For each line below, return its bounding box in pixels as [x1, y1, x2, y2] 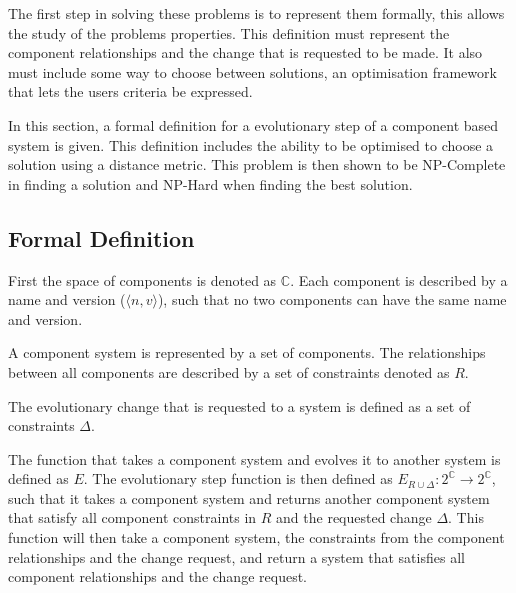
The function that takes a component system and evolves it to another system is [8, 448, 501, 469]
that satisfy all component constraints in [8, 507, 257, 528]
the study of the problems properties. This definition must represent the [8, 22, 450, 43]
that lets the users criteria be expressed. [8, 81, 253, 102]
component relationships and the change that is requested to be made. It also [8, 42, 483, 63]
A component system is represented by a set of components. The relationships [8, 342, 486, 363]
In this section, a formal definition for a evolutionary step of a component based [8, 114, 499, 135]
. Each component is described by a [290, 269, 508, 290]
